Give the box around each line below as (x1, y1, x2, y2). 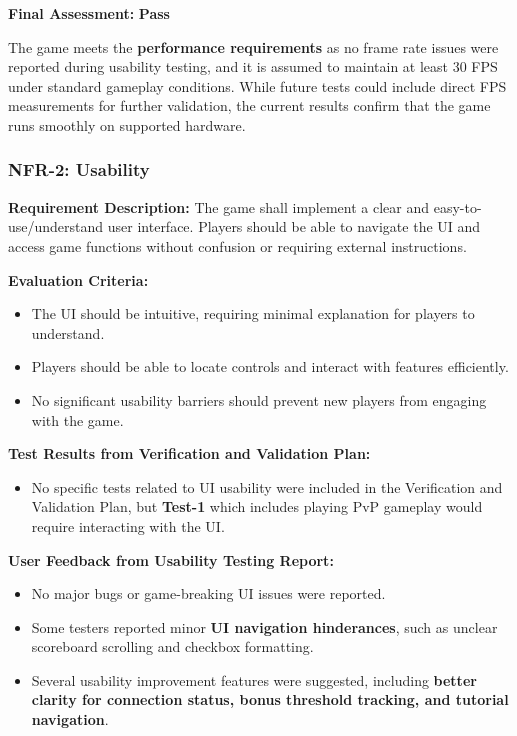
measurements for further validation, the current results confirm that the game (8, 95, 491, 116)
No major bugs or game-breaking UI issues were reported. (31, 583, 386, 604)
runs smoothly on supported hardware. (8, 114, 246, 135)
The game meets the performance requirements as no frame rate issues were (8, 36, 499, 57)
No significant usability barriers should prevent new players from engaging (31, 389, 487, 410)
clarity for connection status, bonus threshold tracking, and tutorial (31, 689, 509, 710)
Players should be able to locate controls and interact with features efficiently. (31, 356, 509, 377)
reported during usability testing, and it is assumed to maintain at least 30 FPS (8, 56, 498, 77)
